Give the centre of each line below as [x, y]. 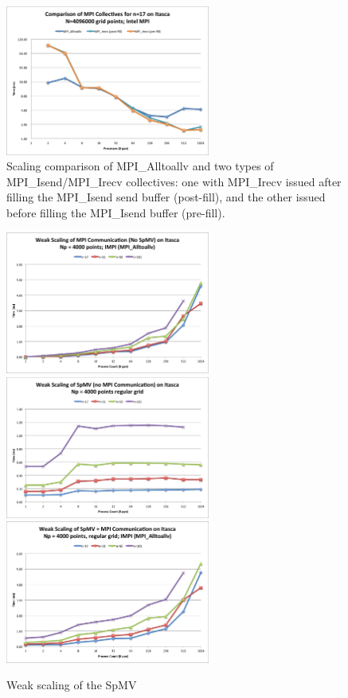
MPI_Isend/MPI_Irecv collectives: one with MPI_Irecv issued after [174, 181]
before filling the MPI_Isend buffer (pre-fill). [116, 212]
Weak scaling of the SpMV [72, 685]
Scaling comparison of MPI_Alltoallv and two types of [140, 166]
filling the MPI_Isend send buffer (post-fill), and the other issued [166, 197]
